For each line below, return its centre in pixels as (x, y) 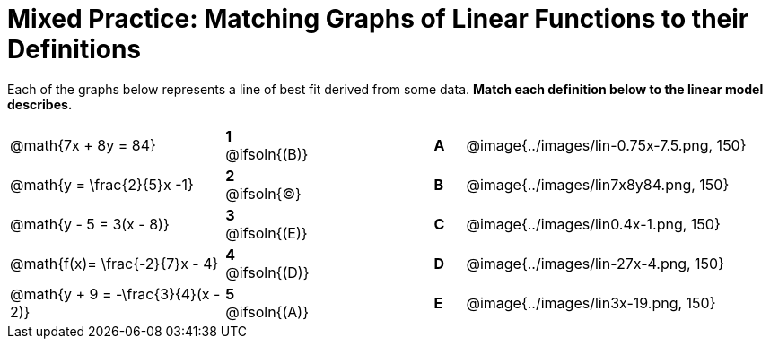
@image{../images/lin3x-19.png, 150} (591, 303)
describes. (40, 104)
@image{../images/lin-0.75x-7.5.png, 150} (606, 145)
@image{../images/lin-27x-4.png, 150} (595, 263)
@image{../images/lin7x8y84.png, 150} (598, 184)
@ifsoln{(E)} (267, 233)
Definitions (74, 49)
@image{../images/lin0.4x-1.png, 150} (593, 224)
